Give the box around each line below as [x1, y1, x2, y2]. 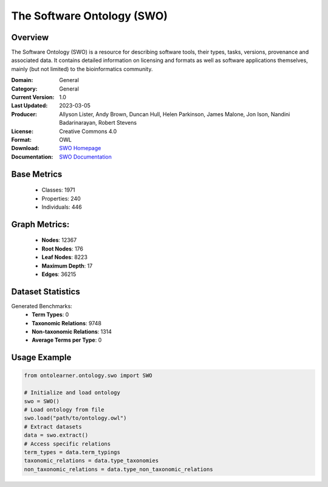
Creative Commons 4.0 [59, 128, 117, 135]
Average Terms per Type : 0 [32, 336, 102, 344]
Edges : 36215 [41, 271, 77, 278]
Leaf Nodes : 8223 [41, 254, 88, 261]
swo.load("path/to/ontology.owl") [24, 415, 127, 422]
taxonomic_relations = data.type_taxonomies [24, 457, 159, 465]
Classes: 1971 [41, 186, 75, 194]
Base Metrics [11, 169, 63, 179]
